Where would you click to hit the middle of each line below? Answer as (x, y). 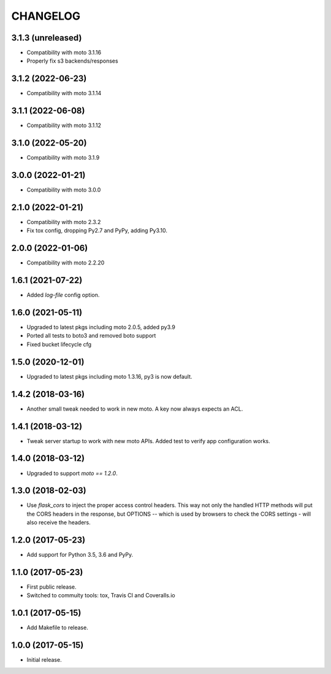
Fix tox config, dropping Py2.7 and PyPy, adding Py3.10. (97, 231)
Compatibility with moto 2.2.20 (66, 263)
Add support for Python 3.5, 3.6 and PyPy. (80, 555)
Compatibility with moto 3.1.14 (64, 93)
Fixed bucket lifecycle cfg (59, 344)
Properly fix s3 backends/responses (73, 61)
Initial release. (44, 660)
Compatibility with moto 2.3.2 (64, 222)
